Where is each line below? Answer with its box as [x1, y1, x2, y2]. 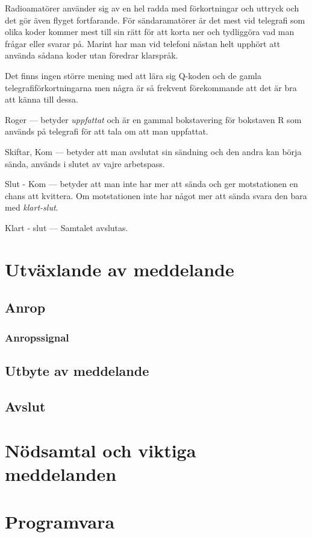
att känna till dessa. [5, 93, 78, 106]
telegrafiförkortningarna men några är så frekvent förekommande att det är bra [5, 81, 297, 94]
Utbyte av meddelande [5, 361, 149, 380]
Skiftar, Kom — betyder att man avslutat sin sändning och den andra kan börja [5, 145, 302, 157]
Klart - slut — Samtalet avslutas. [5, 221, 128, 234]
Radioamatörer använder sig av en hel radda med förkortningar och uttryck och [5, 2, 299, 14]
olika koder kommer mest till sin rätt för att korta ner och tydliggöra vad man [5, 25, 295, 38]
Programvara [5, 509, 115, 533]
